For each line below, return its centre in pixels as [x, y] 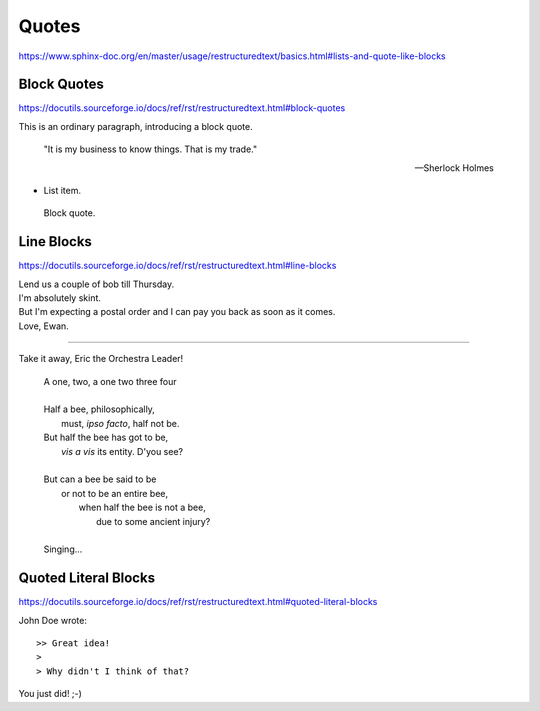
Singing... [63, 549]
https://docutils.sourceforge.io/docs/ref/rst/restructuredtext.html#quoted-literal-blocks [198, 602]
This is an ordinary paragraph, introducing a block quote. [136, 126]
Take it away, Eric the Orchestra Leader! [101, 359]
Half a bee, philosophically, [99, 409]
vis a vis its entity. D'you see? [122, 451]
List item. [62, 191]
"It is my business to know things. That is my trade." [150, 149]
